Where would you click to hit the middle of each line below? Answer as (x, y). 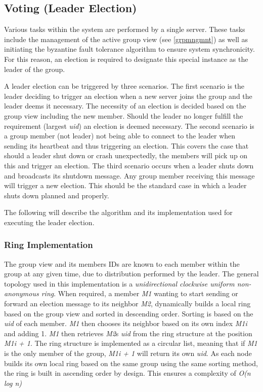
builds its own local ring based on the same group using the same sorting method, (131, 363)
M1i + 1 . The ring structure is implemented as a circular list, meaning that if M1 (131, 343)
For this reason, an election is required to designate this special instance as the (126, 59)
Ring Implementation (49, 245)
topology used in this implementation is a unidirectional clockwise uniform (119, 283)
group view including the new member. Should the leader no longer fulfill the (124, 115)
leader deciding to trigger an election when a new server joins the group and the (128, 96)
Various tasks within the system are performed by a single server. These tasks (125, 29)
